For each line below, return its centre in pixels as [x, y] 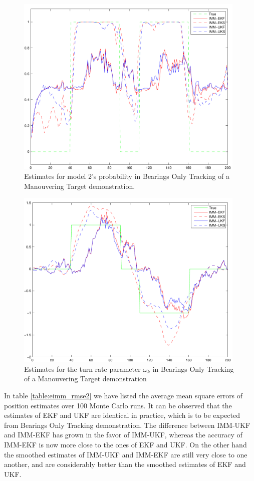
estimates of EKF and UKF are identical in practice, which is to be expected [122, 415]
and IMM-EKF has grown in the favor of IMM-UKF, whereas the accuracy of [123, 435]
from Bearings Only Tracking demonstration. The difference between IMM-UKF [127, 425]
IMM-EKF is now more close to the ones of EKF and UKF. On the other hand [125, 444]
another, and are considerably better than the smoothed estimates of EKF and [125, 464]
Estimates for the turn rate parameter [82, 369]
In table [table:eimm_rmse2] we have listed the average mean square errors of [123, 395]
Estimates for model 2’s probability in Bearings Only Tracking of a [127, 176]
